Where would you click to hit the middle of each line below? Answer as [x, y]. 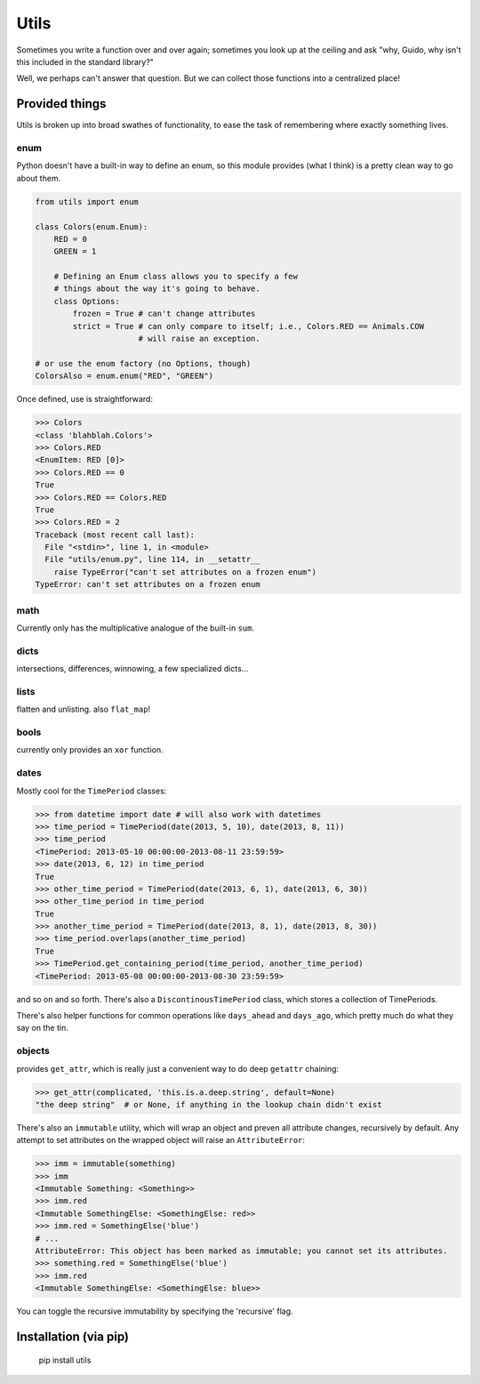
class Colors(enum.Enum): [92, 226]
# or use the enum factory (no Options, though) [143, 363]
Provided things [61, 104]
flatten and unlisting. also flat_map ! [84, 709]
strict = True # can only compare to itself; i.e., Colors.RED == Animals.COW [248, 326]
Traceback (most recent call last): [115, 535]
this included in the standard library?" [85, 61]
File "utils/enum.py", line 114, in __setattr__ [153, 559]
